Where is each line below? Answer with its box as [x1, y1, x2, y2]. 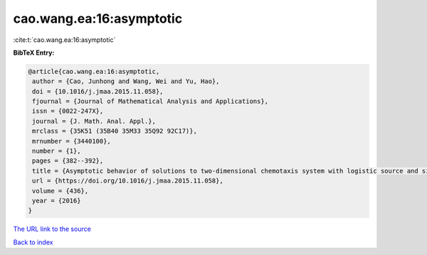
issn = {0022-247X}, [32, 107, 104, 115]
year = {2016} [32, 197, 81, 205]
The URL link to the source [13, 224, 92, 234]
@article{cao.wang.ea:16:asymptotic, [28, 67, 160, 75]
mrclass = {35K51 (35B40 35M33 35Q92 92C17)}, [32, 127, 197, 135]
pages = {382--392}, [32, 157, 104, 165]
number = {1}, [32, 147, 81, 156]
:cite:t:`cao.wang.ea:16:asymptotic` [13, 36, 116, 44]
